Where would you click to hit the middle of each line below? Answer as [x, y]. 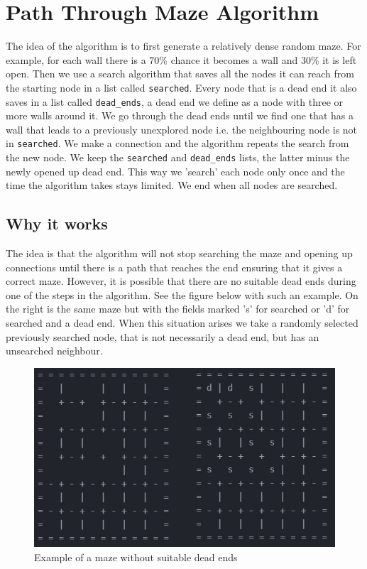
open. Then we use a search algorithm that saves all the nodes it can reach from [180, 74]
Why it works [57, 223]
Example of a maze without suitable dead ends [136, 557]
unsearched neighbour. [54, 351]
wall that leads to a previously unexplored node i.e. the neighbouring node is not [182, 129]
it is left [340, 59]
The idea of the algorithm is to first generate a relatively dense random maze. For [183, 46]
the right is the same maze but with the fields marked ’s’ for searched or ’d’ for [178, 309]
